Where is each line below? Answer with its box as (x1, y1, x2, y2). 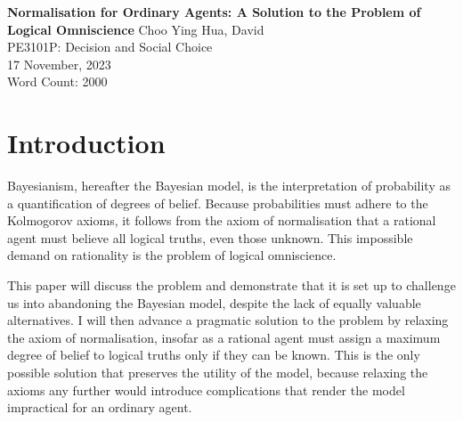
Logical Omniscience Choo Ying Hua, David (7, 20, 264, 38)
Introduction (7, 125, 166, 161)
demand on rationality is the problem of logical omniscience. (7, 246, 337, 264)
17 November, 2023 (7, 54, 111, 73)
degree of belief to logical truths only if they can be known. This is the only (7, 345, 420, 364)
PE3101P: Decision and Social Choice (7, 37, 213, 56)
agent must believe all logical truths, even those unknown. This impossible (7, 228, 413, 247)
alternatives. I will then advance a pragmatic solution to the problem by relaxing (7, 311, 449, 329)
